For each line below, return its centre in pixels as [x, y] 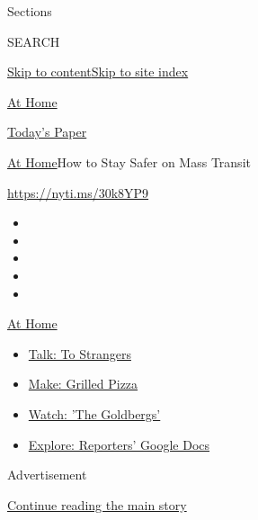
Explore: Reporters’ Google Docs [119, 444]
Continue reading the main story [97, 504]
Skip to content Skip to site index [98, 72]
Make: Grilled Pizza [83, 384]
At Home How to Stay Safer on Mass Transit [129, 161]
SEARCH [34, 41]
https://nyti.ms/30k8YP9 [78, 192]
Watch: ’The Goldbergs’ [94, 413]
